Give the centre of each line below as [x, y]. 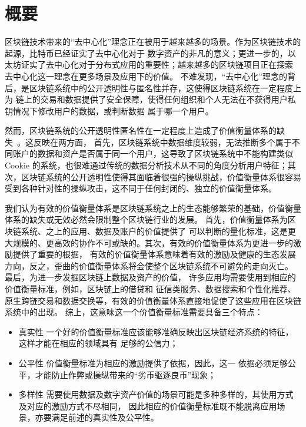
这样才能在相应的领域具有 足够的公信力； [98, 343]
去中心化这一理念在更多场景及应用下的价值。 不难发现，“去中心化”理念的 [146, 76]
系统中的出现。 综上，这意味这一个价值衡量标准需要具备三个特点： [134, 312]
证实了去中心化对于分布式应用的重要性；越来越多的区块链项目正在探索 [157, 64]
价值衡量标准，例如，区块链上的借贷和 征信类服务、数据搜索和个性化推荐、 [150, 289]
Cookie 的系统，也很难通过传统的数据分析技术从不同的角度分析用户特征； [146, 165]
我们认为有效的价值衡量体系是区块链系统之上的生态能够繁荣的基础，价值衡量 [153, 208]
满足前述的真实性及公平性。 [105, 417]
